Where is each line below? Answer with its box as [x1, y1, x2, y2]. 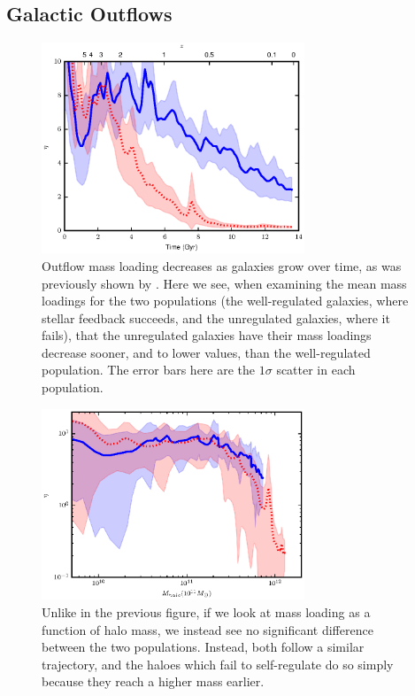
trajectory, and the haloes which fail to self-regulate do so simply [42, 654, 394, 673]
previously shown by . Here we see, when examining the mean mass [42, 274, 407, 292]
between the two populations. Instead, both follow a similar [42, 638, 365, 656]
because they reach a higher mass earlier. [42, 672, 265, 691]
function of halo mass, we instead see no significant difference [42, 620, 373, 638]
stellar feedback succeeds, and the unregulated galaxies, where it [42, 308, 390, 327]
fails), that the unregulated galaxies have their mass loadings [42, 326, 372, 344]
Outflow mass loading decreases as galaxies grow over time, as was [42, 256, 402, 275]
